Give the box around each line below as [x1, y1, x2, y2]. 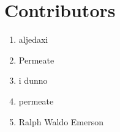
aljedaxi [18, 33, 48, 46]
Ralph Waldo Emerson [18, 115, 103, 128]
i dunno [18, 74, 48, 87]
